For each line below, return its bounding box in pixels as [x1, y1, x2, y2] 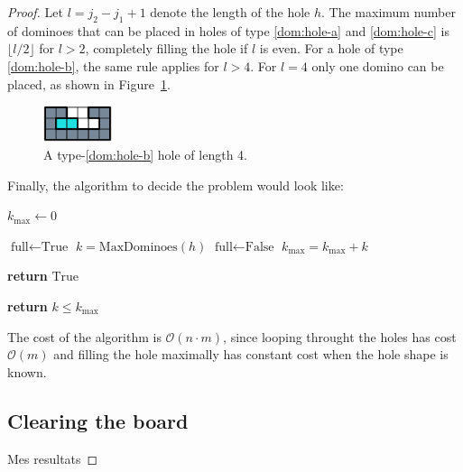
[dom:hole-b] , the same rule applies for [7, 56, 219, 75]
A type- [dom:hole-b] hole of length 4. [43, 145, 247, 164]
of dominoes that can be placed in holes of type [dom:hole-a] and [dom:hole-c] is [7, 21, 449, 40]
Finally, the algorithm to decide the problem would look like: [7, 175, 344, 194]
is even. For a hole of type [259, 39, 403, 58]
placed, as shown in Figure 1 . [7, 74, 171, 93]
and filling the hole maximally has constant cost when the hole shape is [53, 345, 449, 364]
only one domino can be [311, 56, 444, 75]
